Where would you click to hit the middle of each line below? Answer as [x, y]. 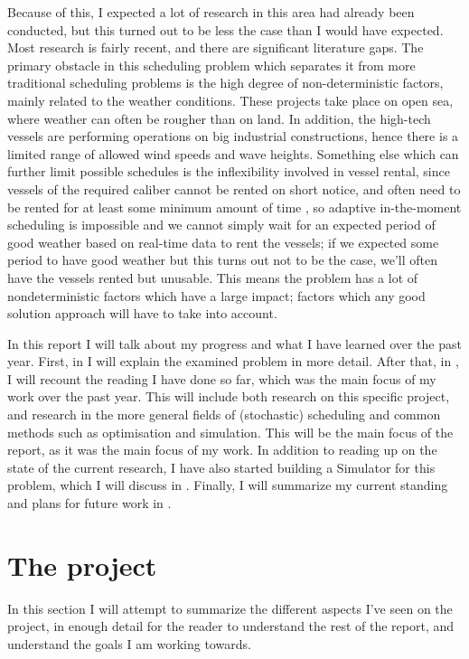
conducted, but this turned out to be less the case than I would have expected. [225, 29]
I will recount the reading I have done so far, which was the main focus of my [222, 378]
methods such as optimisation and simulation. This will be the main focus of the [230, 432]
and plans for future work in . [89, 503]
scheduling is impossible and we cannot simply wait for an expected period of [221, 225]
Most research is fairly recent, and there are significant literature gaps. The [216, 47]
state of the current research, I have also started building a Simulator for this [221, 467]
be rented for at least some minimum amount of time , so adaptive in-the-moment [234, 207]
